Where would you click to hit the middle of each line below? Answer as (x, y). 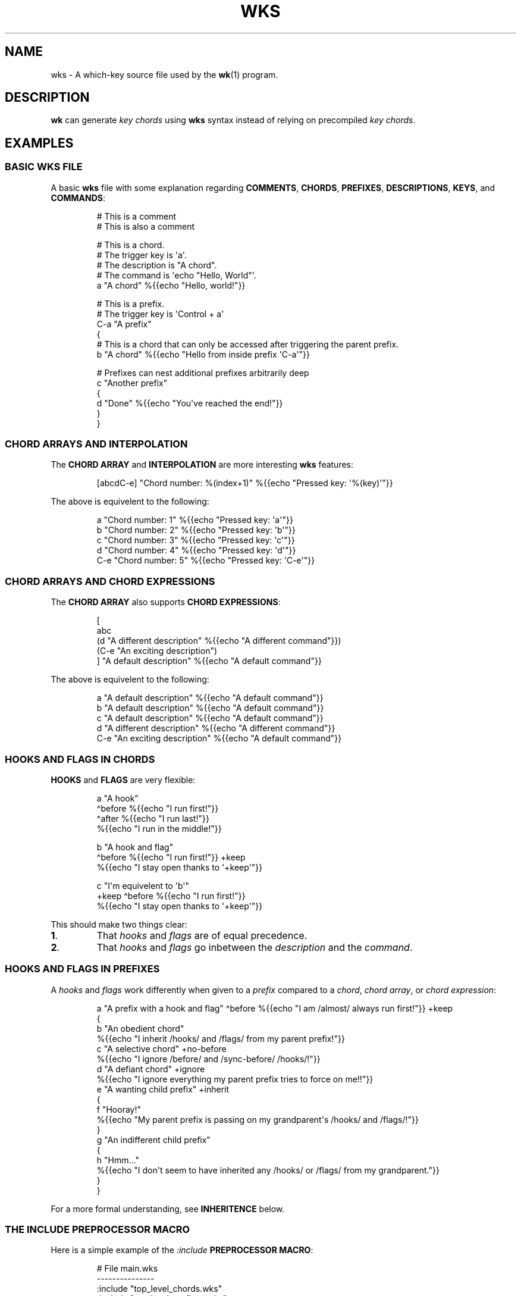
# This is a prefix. (131, 303)
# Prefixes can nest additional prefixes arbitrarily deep (203, 372)
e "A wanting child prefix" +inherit (163, 1089)
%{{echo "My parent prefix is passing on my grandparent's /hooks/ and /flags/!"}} (258, 1119)
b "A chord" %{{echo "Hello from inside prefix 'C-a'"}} (203, 354)
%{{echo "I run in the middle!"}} (159, 828)
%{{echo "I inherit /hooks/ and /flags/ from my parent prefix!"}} (221, 1038)
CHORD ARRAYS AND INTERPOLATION (96, 444)
